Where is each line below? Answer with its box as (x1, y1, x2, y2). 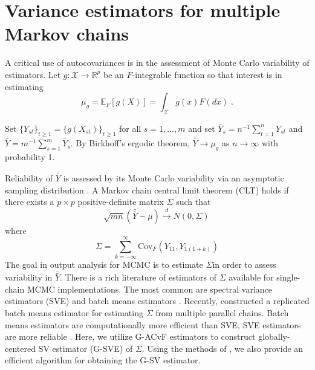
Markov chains (5, 21, 129, 46)
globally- (258, 330, 290, 343)
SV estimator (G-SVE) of (38, 342, 133, 354)
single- (276, 271, 300, 284)
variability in (5, 271, 53, 284)
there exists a (5, 195, 54, 208)
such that (176, 195, 211, 208)
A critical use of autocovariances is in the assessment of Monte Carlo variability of (5, 56, 310, 69)
